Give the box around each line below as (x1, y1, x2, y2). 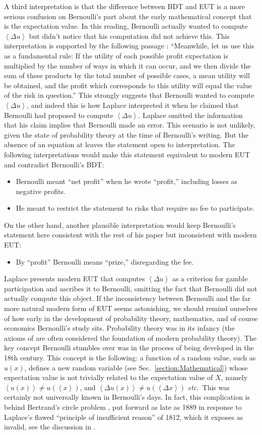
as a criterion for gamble (172, 273, 248, 284)
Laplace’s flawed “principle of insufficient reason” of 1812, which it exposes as (4, 411, 243, 422)
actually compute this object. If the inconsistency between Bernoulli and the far (4, 293, 251, 303)
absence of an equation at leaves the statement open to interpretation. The (4, 139, 235, 150)
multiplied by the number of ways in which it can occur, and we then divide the (4, 60, 251, 71)
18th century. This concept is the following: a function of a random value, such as (4, 352, 256, 362)
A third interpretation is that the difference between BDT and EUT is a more (4, 1, 245, 11)
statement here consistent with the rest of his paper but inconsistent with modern (4, 229, 257, 240)
